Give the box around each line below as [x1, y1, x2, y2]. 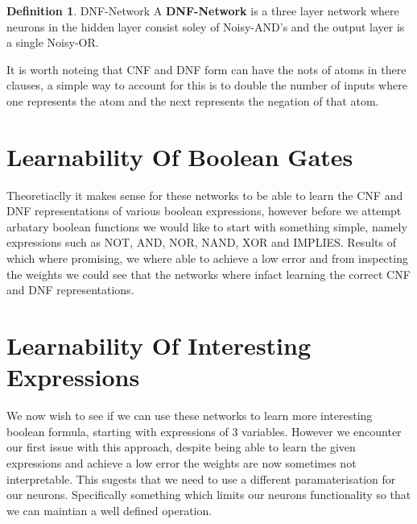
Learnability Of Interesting [6, 329, 312, 362]
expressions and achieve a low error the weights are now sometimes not [6, 454, 357, 471]
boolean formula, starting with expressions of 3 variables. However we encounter [6, 422, 402, 439]
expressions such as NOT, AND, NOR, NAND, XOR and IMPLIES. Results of [6, 234, 396, 251]
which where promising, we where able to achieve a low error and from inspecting [6, 250, 408, 267]
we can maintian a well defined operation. [6, 501, 213, 518]
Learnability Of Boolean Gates [6, 139, 353, 173]
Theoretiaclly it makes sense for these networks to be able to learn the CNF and [6, 186, 403, 203]
